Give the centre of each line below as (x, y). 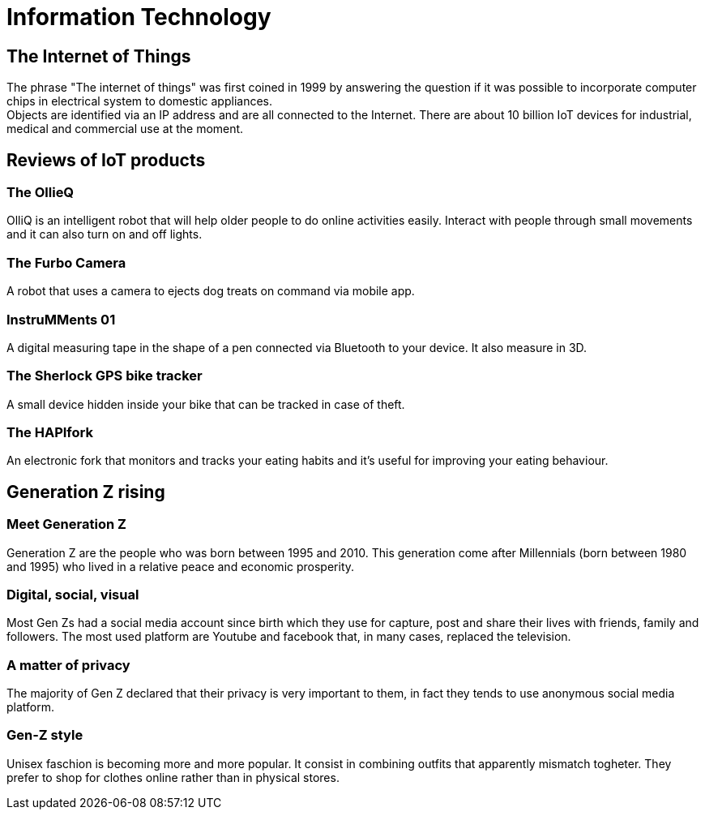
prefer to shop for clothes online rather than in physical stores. (173, 777)
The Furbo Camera (66, 262)
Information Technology (139, 17)
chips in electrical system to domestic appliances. (140, 101)
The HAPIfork (50, 433)
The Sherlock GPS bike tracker (105, 376)
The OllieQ (41, 193)
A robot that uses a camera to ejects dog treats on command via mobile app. (211, 291)
